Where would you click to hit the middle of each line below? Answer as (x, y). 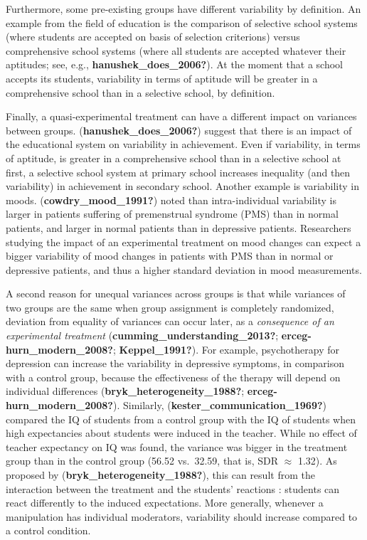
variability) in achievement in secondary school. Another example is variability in (183, 186)
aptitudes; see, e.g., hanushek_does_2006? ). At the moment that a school (174, 64)
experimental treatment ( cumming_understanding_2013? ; (142, 335)
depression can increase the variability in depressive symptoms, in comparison (175, 363)
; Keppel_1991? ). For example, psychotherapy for (226, 349)
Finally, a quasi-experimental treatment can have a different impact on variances (181, 116)
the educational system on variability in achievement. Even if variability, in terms (183, 144)
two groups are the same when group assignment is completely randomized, (170, 307)
